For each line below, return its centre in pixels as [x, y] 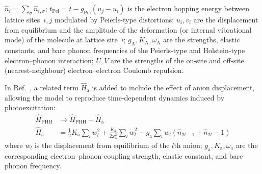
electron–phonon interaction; [49, 60]
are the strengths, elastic [201, 40]
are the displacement [226, 19]
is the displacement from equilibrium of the [102, 145]
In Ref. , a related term [42, 87]
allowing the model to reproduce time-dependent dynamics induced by [115, 97]
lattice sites [22, 19]
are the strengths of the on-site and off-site [177, 60]
